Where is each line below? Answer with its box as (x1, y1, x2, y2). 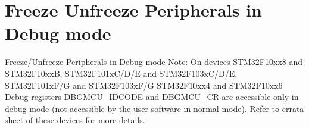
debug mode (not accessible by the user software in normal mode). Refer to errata (5, 102, 304, 114)
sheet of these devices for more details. (5, 114, 145, 126)
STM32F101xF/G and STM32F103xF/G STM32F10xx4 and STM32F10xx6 (5, 79, 283, 91)
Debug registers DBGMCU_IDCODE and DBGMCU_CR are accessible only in (5, 90, 299, 103)
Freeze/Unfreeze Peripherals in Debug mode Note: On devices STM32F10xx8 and (5, 55, 303, 68)
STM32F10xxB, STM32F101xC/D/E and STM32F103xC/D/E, (5, 67, 238, 79)
